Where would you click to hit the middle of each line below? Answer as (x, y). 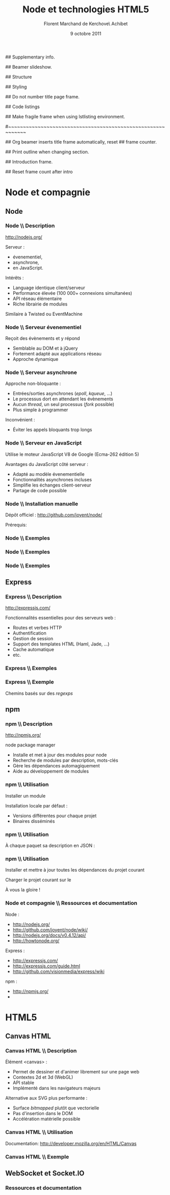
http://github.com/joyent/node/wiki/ (50, 929)
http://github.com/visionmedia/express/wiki (58, 971)
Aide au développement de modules (51, 771)
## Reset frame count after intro (39, 171)
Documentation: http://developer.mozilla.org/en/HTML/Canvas (71, 1143)
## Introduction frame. (29, 161)
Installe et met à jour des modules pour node (60, 755)
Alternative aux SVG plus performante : (46, 1098)
